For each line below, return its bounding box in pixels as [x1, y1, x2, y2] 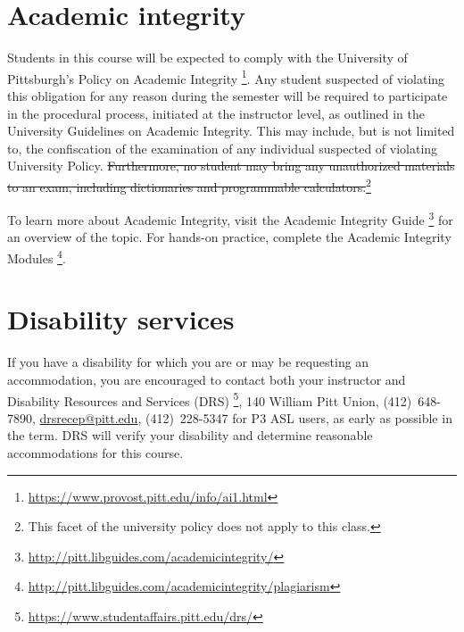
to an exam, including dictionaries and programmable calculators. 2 [7, 174, 371, 195]
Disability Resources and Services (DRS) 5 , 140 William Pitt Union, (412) [7, 388, 412, 410]
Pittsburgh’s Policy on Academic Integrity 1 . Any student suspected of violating [7, 66, 445, 87]
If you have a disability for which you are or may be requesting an [7, 353, 369, 371]
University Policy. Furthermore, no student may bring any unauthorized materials [7, 156, 455, 175]
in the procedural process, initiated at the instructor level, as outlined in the [7, 104, 425, 122]
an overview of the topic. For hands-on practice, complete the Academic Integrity [7, 228, 452, 246]
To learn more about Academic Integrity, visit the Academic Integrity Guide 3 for [7, 208, 453, 229]
